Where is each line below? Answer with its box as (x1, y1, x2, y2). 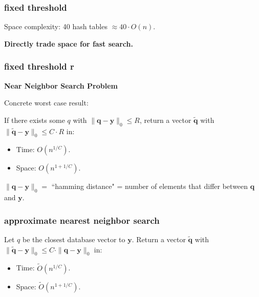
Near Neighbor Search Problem (4, 80, 118, 91)
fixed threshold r (4, 60, 74, 73)
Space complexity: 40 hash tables (4, 21, 107, 32)
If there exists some (4, 114, 65, 125)
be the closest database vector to (22, 234, 125, 245)
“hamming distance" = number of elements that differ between (51, 181, 248, 192)
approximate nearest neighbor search (4, 214, 160, 226)
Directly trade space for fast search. (4, 38, 133, 49)
